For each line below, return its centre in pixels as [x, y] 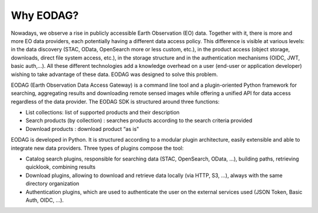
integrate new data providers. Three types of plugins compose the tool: [97, 148]
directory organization [52, 183]
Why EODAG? [45, 15]
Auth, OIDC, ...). [45, 200]
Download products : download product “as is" [82, 129]
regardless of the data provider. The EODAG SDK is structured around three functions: [115, 101]
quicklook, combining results [61, 167]
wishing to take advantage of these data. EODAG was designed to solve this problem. [114, 74]
